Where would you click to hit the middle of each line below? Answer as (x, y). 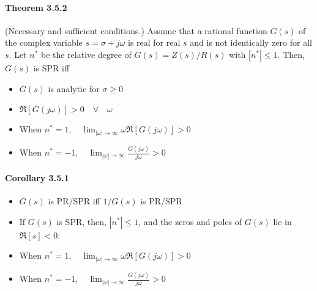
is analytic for (74, 88)
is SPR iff (51, 67)
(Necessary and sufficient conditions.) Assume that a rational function (136, 30)
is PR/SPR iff (74, 201)
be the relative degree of (86, 54)
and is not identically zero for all (251, 42)
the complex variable (44, 42)
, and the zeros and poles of (190, 221)
